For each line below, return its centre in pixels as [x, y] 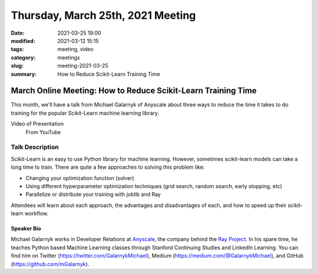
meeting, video [75, 49]
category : [23, 57]
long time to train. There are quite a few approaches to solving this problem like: [108, 167]
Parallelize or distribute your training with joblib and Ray [93, 195]
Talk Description [35, 147]
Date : [18, 33]
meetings [69, 57]
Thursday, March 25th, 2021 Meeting [103, 15]
